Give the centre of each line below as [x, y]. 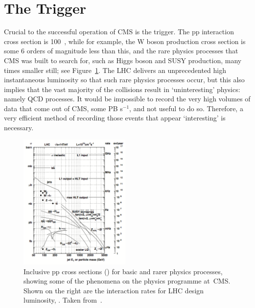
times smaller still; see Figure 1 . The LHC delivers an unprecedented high [115, 70]
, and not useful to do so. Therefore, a [186, 108]
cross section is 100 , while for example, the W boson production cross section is [125, 41]
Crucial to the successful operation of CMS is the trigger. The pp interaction [119, 32]
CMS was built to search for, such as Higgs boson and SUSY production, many [123, 60]
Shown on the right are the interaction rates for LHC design [114, 290]
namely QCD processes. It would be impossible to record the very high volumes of [127, 99]
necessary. [19, 128]
